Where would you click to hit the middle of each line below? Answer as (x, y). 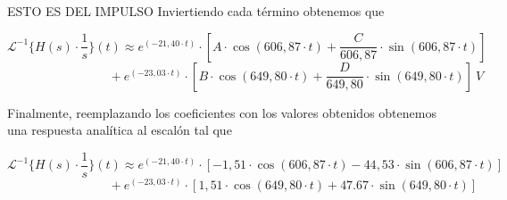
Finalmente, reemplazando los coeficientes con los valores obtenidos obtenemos (222, 112)
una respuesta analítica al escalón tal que (120, 130)
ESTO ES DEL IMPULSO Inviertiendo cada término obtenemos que (196, 11)
